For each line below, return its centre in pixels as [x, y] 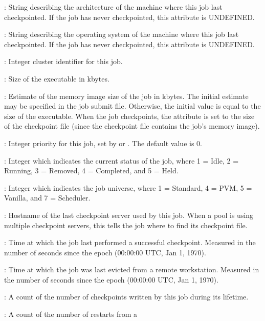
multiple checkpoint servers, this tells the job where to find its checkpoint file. [126, 225]
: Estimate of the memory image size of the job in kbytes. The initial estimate [126, 96]
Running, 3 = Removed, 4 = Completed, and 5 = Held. [91, 170]
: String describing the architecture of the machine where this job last [113, 7]
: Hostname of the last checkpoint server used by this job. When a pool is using [129, 215]
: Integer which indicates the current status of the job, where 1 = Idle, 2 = [122, 160]
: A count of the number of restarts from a [71, 314]
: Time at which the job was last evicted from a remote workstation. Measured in [132, 269]
